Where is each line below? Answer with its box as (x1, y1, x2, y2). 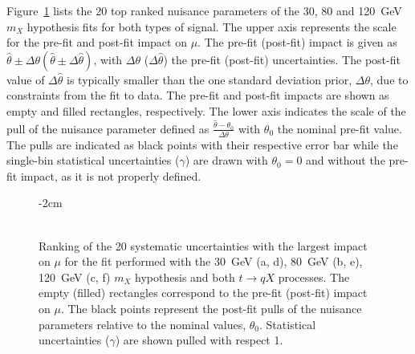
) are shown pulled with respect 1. (115, 332, 283, 348)
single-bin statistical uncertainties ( (6, 152, 180, 169)
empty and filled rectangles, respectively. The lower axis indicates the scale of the (6, 102, 406, 119)
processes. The (278, 268, 350, 285)
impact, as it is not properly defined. (20, 167, 201, 184)
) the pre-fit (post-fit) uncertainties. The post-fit (163, 51, 401, 67)
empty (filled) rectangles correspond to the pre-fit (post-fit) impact (39, 284, 368, 301)
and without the (306, 152, 385, 169)
